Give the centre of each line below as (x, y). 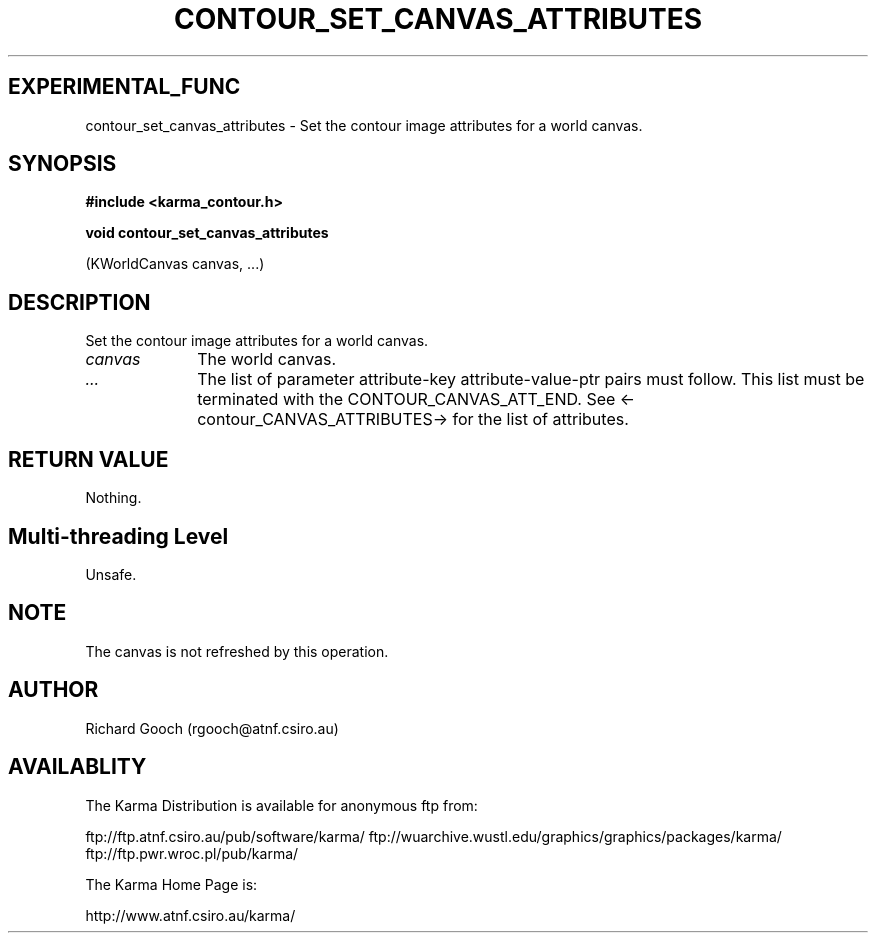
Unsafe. (111, 574)
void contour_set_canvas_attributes (207, 233)
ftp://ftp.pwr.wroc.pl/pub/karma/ (192, 853)
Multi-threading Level (118, 536)
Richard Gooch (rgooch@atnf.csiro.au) (212, 728)
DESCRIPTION (79, 302)
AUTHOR (53, 690)
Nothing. (113, 498)
